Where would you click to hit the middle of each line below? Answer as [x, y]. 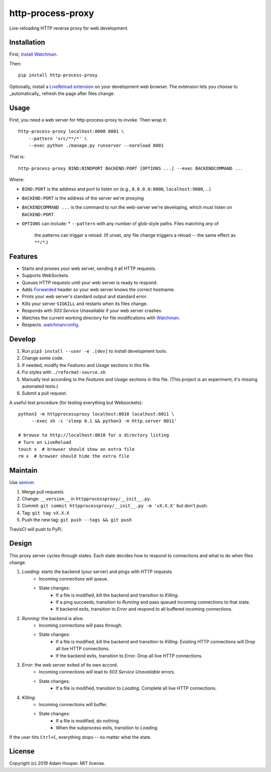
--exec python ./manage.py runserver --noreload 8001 [96, 146]
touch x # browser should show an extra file [77, 449]
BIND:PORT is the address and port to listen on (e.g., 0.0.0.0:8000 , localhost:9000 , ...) [116, 189]
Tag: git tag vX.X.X [46, 513]
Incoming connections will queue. [74, 578]
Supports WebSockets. [46, 275]
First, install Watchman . [33, 54]
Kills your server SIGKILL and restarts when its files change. [85, 304]
